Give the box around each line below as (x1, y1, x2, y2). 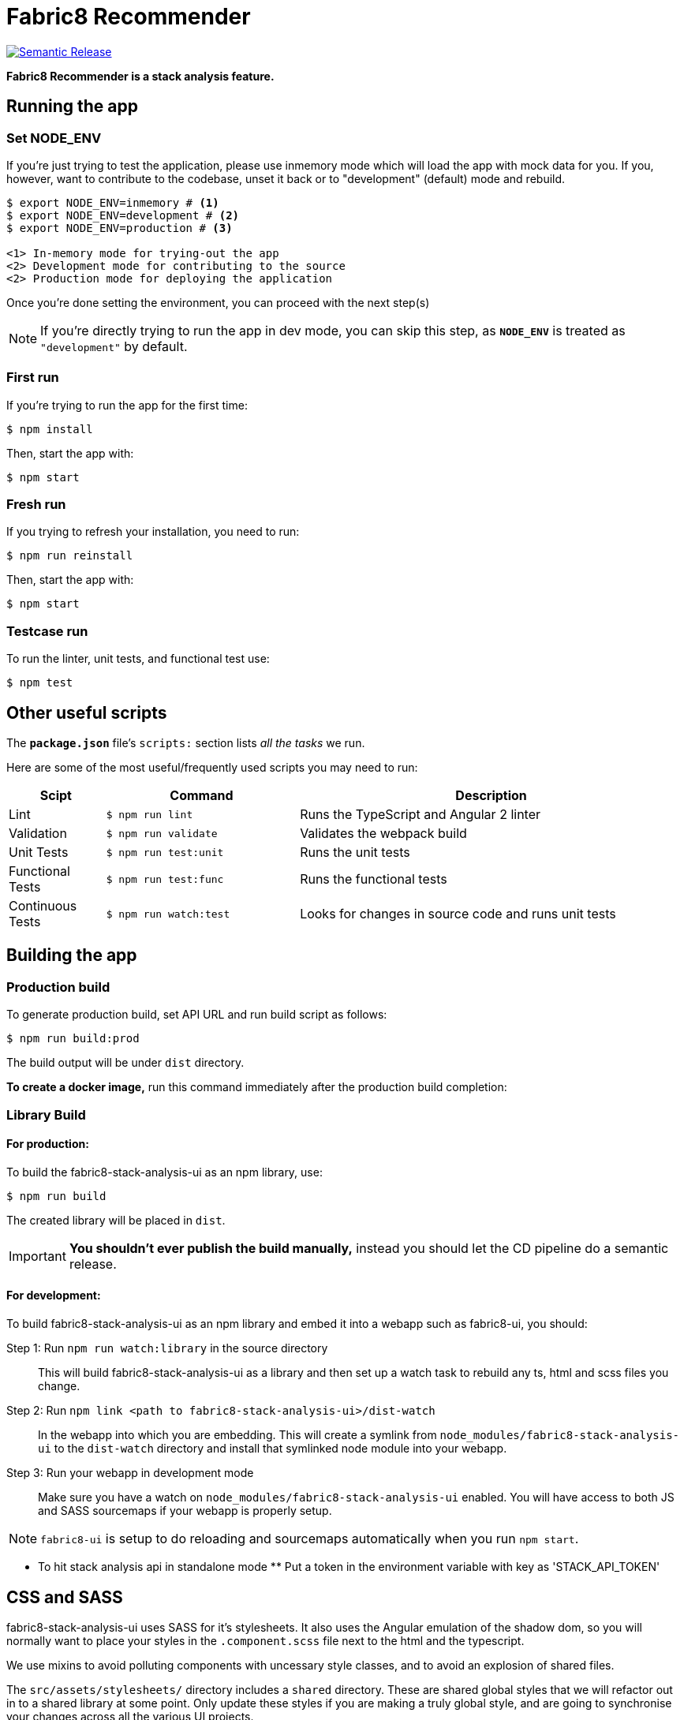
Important (9, 1247, 66, 1264)
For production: (6, 1137, 89, 1151)
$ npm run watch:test (106, 907, 230, 920)
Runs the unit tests (300, 844, 410, 861)
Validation (9, 825, 67, 842)
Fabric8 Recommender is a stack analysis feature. (6, 69, 275, 83)
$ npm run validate (106, 827, 218, 839)
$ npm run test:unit (106, 846, 224, 858)
